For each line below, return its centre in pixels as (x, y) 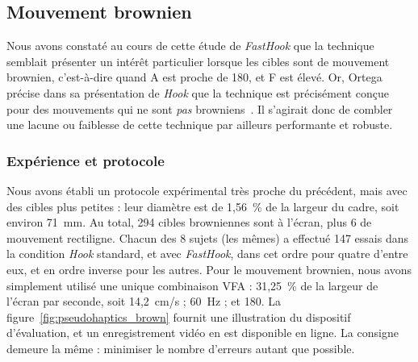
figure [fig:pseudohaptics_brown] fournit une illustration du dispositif (179, 316)
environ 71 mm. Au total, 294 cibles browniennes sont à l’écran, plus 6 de (189, 222)
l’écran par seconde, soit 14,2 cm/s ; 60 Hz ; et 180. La (144, 301)
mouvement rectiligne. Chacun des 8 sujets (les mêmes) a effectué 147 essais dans (207, 237)
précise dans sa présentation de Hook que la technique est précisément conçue (198, 92)
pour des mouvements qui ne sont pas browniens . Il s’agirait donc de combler (200, 108)
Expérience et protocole (86, 160)
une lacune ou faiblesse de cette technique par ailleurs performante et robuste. (200, 125)
